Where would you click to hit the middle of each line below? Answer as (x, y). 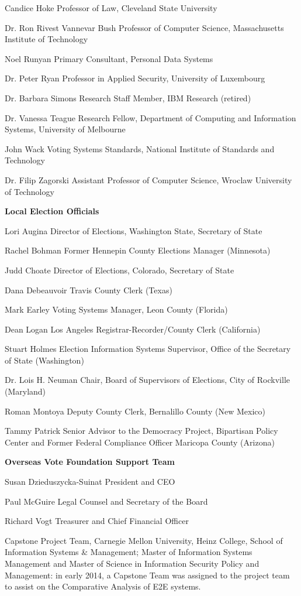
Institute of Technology (46, 39)
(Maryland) (25, 391)
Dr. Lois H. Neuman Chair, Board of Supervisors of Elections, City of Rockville (147, 380)
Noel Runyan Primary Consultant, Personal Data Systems (109, 58)
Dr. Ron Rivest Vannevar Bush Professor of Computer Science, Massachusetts (144, 27)
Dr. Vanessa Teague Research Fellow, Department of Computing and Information (150, 117)
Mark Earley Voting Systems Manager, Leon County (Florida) (116, 309)
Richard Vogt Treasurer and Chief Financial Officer (97, 521)
